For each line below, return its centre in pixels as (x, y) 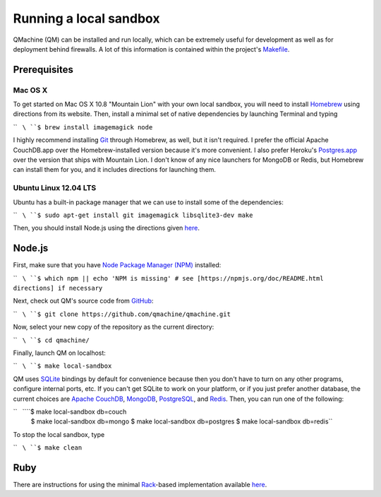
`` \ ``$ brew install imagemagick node (83, 127)
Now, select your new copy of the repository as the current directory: (114, 327)
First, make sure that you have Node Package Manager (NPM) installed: (117, 265)
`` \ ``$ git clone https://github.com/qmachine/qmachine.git (122, 314)
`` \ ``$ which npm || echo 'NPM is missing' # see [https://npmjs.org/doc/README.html (168, 278)
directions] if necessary (58, 288)
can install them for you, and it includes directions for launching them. (115, 170)
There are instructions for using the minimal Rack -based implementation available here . (140, 485)
